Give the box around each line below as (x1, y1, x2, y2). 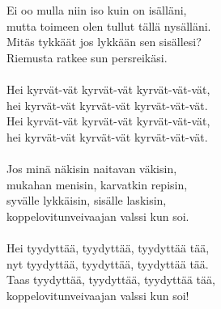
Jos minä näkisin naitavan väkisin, (6, 159, 177, 176)
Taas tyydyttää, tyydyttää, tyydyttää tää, (6, 271, 215, 288)
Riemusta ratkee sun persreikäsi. (6, 49, 168, 66)
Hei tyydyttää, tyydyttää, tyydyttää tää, (6, 239, 210, 256)
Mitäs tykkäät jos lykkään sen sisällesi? (6, 33, 202, 50)
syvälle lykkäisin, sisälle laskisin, (6, 192, 167, 209)
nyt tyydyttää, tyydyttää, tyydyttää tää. (6, 255, 209, 272)
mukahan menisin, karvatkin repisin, (6, 176, 188, 193)
